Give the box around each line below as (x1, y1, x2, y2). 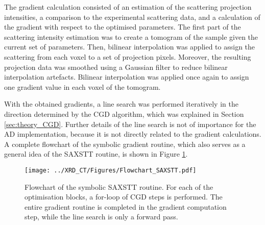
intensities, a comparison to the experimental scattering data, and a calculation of (4, 11, 260, 22)
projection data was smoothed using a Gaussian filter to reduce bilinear (4, 61, 228, 72)
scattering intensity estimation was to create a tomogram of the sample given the (4, 31, 258, 42)
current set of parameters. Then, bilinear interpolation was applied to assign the (4, 41, 255, 52)
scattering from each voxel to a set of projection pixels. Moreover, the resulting (4, 51, 251, 62)
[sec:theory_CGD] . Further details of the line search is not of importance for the (4, 118, 256, 129)
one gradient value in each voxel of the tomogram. (4, 81, 161, 92)
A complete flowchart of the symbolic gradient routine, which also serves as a (4, 138, 246, 149)
